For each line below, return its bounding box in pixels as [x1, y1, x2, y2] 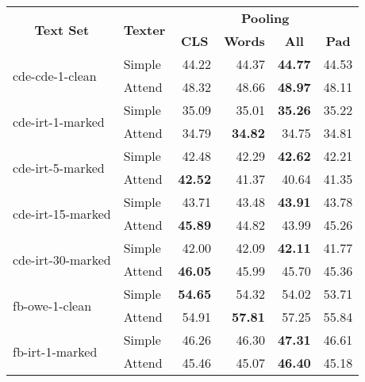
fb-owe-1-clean [13, 296, 92, 315]
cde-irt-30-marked [13, 250, 111, 269]
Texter [123, 20, 166, 39]
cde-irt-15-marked [13, 204, 111, 223]
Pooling [240, 9, 290, 27]
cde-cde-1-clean [13, 66, 97, 85]
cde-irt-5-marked [13, 158, 105, 177]
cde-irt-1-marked [13, 112, 105, 131]
